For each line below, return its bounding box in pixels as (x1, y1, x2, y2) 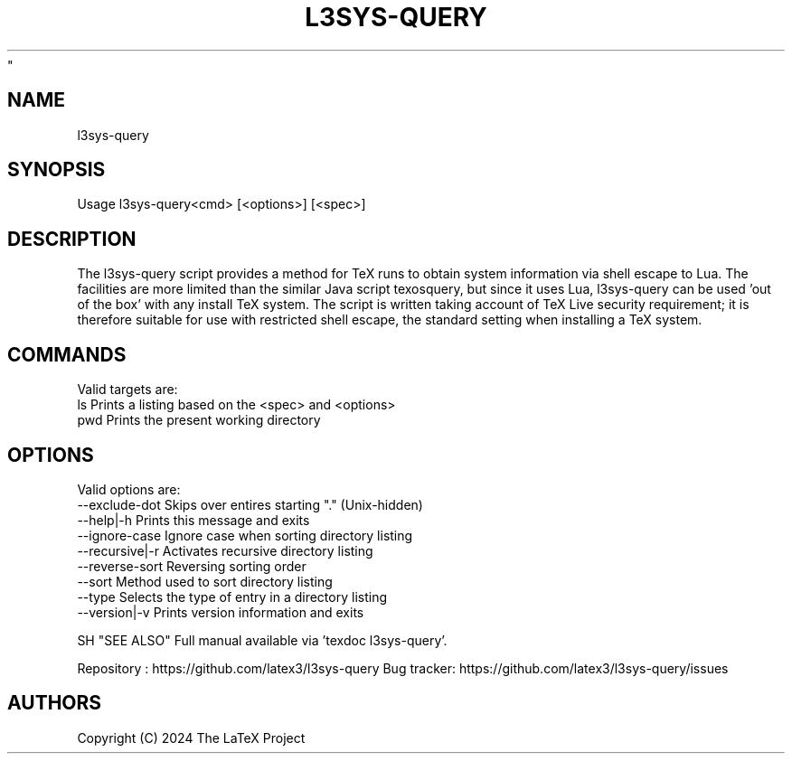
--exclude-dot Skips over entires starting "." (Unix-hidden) (77, 496, 423, 512)
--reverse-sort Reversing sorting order (77, 558, 306, 574)
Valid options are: (77, 481, 181, 497)
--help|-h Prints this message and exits (77, 512, 310, 528)
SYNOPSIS (7, 158, 106, 182)
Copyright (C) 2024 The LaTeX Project (77, 729, 306, 746)
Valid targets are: (77, 381, 178, 398)
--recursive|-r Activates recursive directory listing (77, 542, 373, 559)
